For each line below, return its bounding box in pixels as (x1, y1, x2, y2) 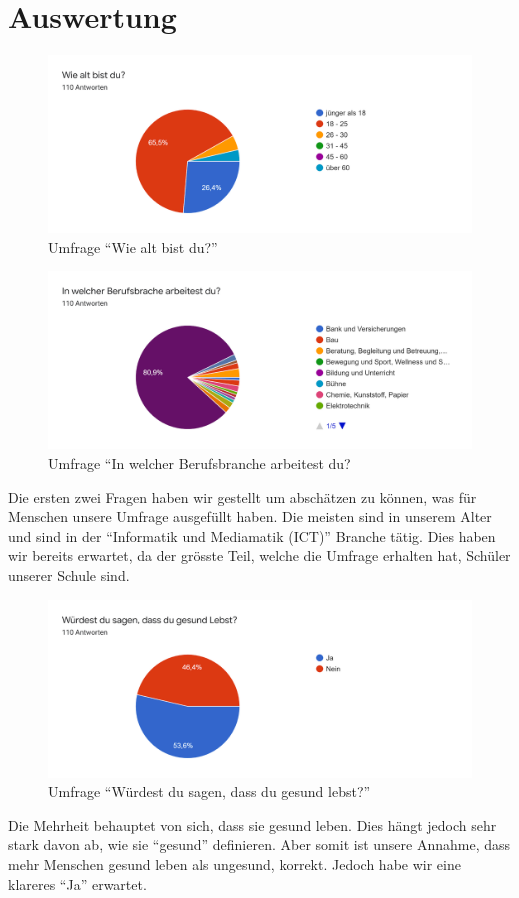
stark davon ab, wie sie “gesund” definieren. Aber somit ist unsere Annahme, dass (8, 834, 511, 855)
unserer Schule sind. (8, 564, 130, 585)
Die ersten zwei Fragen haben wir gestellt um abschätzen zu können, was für (8, 486, 477, 507)
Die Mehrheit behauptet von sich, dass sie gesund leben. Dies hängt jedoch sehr (8, 814, 497, 835)
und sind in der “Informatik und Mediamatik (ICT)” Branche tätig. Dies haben (8, 525, 496, 546)
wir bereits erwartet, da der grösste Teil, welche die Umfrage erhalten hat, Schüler (8, 545, 511, 566)
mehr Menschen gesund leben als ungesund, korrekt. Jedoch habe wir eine (8, 853, 461, 874)
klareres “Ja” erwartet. (8, 873, 147, 894)
